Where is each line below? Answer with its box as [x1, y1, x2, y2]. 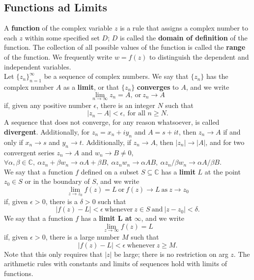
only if [4, 137, 23, 147]
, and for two [205, 137, 245, 147]
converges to [137, 81, 179, 92]
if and [223, 126, 241, 137]
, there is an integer [96, 100, 155, 110]
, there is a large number [45, 231, 120, 242]
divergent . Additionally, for [4, 126, 90, 137]
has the [206, 71, 228, 81]
